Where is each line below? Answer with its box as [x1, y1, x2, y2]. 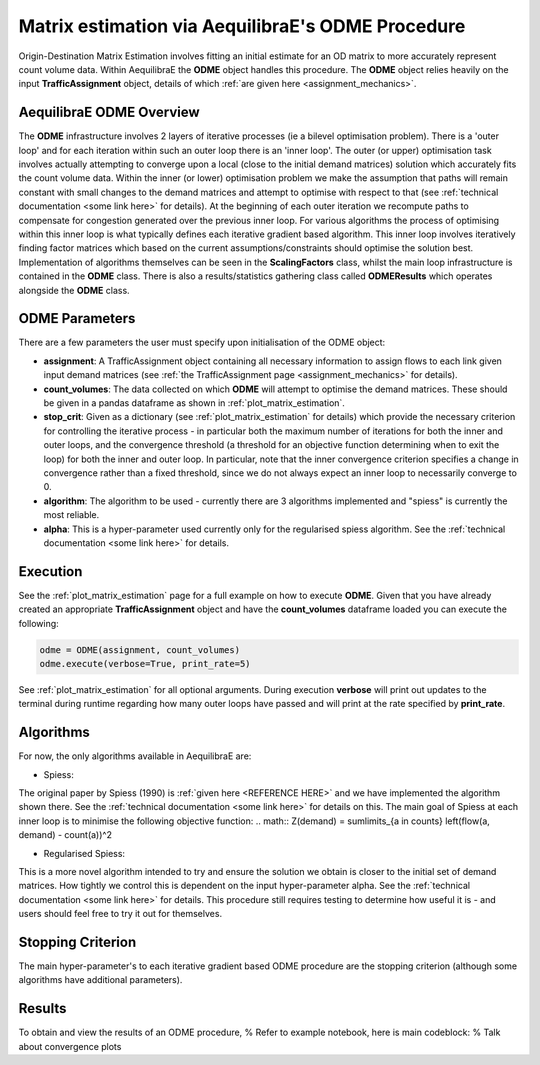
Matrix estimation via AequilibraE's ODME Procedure [18, 15, 466, 37]
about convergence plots [18, 1040, 122, 1052]
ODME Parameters [18, 310, 136, 327]
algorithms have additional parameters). [18, 974, 183, 986]
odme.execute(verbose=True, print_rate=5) [39, 658, 251, 669]
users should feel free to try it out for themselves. [18, 908, 223, 920]
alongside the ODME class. [18, 284, 130, 296]
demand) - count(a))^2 [18, 829, 112, 841]
